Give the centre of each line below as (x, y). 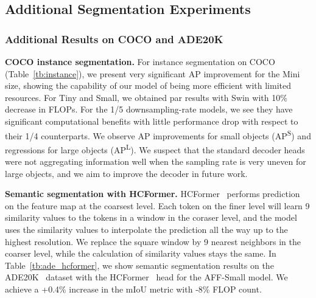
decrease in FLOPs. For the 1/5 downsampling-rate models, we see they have (149, 109)
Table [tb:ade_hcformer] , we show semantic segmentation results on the (139, 265)
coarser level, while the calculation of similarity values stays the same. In (141, 253)
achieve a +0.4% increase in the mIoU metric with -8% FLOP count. (133, 289)
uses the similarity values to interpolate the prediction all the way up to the (146, 230)
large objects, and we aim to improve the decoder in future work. (126, 173)
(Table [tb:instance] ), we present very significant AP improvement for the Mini (153, 73)
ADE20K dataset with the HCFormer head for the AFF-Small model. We (146, 277)
